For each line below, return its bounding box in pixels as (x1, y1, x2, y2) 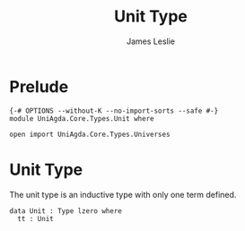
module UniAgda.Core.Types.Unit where (9, 114, 154, 123)
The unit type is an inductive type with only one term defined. (9, 189, 237, 200)
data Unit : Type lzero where (9, 206, 123, 216)
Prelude (9, 76, 69, 97)
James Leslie (126, 36, 176, 47)
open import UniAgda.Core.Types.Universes (9, 130, 171, 139)
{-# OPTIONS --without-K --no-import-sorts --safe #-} (9, 106, 219, 115)
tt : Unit (17, 214, 54, 223)
